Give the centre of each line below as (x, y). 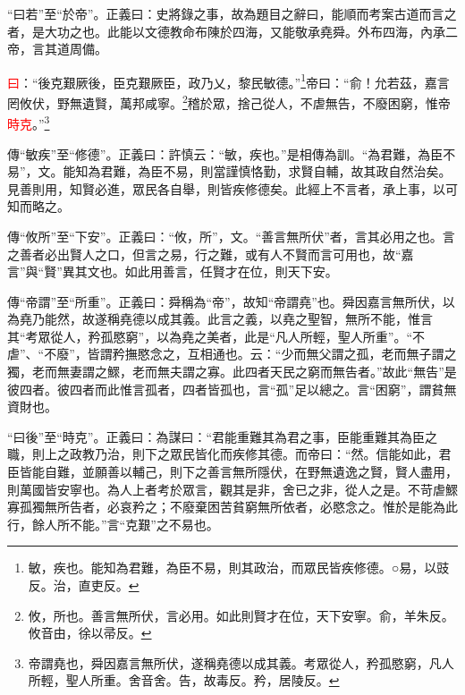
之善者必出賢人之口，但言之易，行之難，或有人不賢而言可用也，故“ (204, 254)
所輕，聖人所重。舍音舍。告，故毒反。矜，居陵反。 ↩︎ (184, 680)
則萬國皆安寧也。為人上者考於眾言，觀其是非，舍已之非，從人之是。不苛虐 (226, 489)
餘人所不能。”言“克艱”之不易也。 (125, 524)
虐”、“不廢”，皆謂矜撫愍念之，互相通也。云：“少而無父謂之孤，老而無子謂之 (232, 354)
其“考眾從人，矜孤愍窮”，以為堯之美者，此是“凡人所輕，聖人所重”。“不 (216, 336)
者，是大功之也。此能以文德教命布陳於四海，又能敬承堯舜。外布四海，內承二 (232, 31)
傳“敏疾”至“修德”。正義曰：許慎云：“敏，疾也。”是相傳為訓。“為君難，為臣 (225, 153)
